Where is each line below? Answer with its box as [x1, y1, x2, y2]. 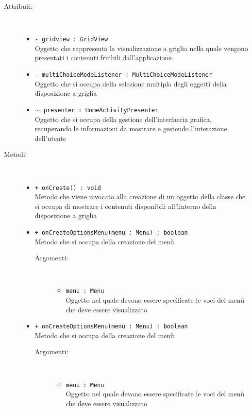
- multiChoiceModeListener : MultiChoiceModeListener [34, 71, 212, 79]
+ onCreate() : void [34, 184, 101, 191]
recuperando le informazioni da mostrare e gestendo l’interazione [34, 123, 227, 134]
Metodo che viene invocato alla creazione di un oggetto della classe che [34, 191, 246, 202]
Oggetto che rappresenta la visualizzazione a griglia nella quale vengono [34, 43, 248, 53]
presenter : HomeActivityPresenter [43, 106, 159, 114]
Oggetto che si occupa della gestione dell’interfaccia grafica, [34, 114, 212, 124]
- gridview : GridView [34, 36, 108, 43]
